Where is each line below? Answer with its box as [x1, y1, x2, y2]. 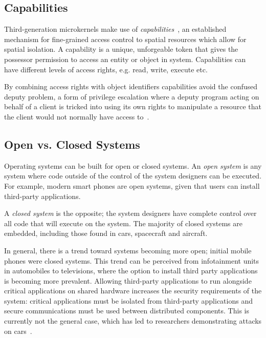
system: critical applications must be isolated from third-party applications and [4, 295, 253, 306]
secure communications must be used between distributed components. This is [4, 305, 249, 316]
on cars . [4, 325, 32, 336]
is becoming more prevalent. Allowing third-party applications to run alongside [4, 275, 252, 286]
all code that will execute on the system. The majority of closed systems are [4, 217, 242, 228]
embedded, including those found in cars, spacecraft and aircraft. [4, 228, 208, 238]
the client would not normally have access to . [4, 111, 149, 122]
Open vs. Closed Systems [4, 136, 140, 152]
